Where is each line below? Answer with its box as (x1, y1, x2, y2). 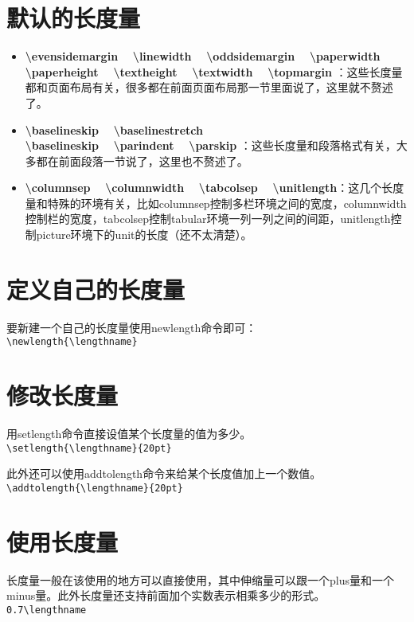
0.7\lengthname (6, 604, 87, 616)
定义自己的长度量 (6, 272, 186, 305)
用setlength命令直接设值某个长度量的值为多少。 (6, 425, 252, 442)
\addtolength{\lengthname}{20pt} (6, 483, 183, 494)
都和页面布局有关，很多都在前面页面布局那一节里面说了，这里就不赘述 (25, 79, 393, 96)
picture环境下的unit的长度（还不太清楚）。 (36, 226, 252, 243)
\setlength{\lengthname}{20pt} (6, 442, 172, 454)
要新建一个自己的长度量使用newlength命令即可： (6, 319, 257, 335)
